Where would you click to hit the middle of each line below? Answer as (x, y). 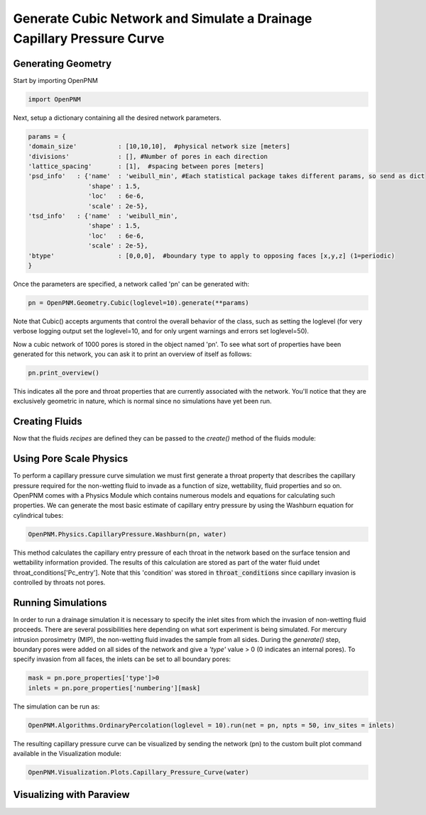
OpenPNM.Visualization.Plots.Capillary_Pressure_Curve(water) (138, 772)
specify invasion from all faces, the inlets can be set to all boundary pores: (122, 659)
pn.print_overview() (64, 373)
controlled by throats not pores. (59, 582)
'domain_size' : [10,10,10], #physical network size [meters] (159, 146)
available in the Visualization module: (67, 754)
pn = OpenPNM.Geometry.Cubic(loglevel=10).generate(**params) (138, 303)
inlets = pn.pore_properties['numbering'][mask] (114, 688)
